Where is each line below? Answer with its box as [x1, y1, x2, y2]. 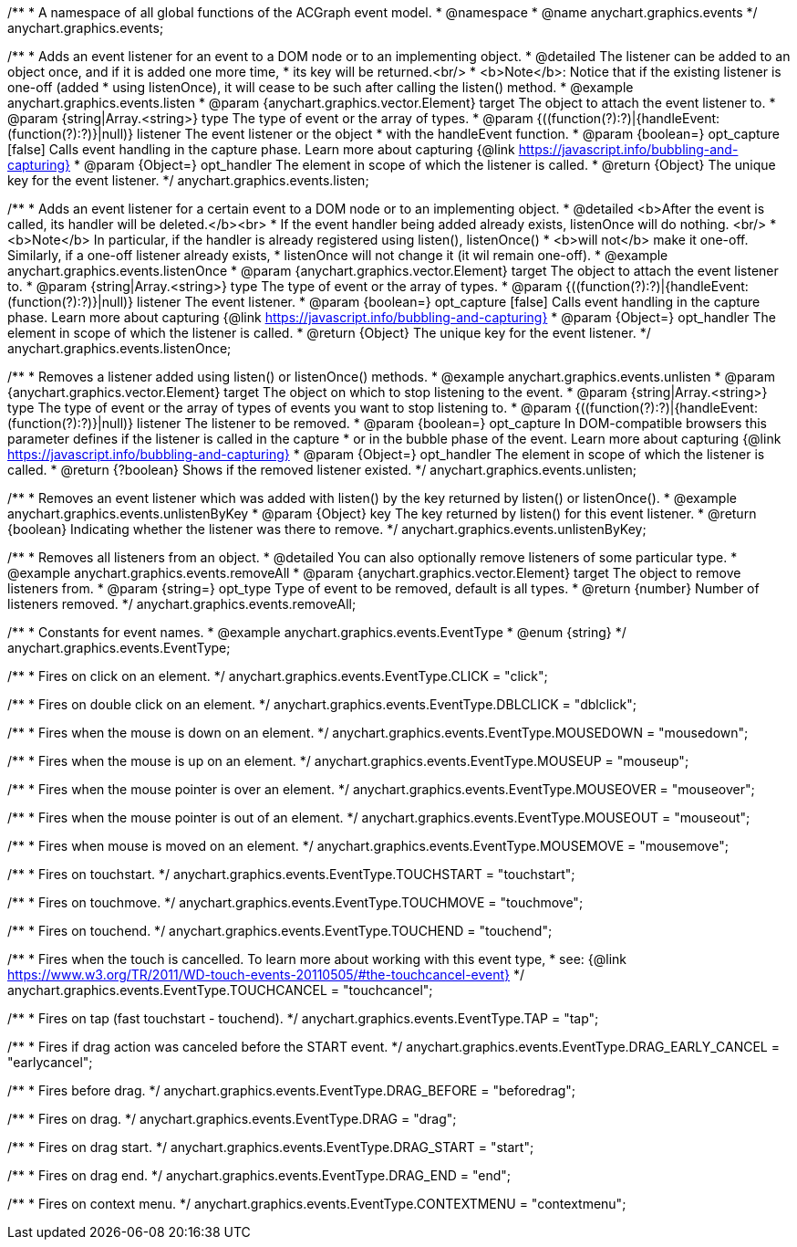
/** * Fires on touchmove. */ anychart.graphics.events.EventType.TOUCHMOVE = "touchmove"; [7, 895, 584, 910]
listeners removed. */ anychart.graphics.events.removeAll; [7, 596, 357, 612]
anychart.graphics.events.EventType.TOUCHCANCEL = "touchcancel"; [7, 982, 433, 998]
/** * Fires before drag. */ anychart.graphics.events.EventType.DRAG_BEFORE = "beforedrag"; [7, 1083, 576, 1098]
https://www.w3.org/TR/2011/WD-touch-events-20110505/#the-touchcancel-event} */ [7, 967, 525, 982]
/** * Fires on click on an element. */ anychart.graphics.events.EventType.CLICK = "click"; [7, 668, 548, 684]
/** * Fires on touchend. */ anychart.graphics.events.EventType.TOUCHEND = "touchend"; [7, 923, 553, 938]
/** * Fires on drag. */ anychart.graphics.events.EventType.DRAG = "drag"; [7, 1111, 457, 1126]
